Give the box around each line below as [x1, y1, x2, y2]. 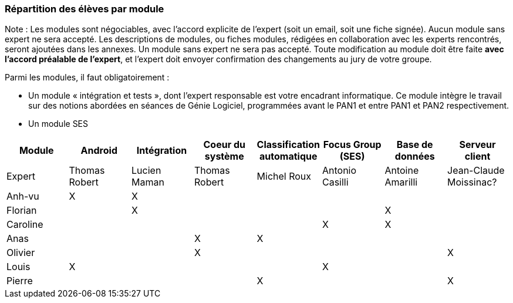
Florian [6, 204, 37, 217]
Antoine [384, 164, 419, 177]
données [394, 150, 435, 163]
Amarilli [384, 176, 418, 188]
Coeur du [203, 139, 246, 151]
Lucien [131, 164, 161, 177]
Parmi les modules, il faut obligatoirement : [5, 72, 170, 83]
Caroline [6, 218, 43, 231]
